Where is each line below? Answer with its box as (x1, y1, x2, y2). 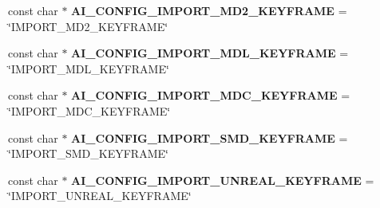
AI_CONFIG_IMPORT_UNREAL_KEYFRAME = (71, 171, 374, 188)
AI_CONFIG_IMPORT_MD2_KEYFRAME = (71, 2, 347, 18)
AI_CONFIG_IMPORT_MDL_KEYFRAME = (71, 45, 349, 61)
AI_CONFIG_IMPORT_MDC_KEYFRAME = (71, 87, 350, 104)
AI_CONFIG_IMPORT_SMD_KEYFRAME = (71, 129, 348, 146)
